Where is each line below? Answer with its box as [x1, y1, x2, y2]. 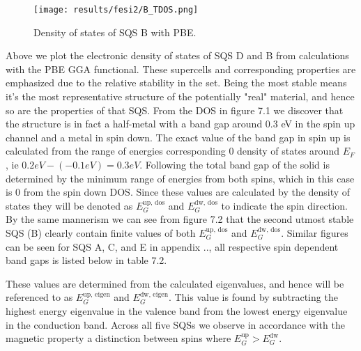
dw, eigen [139, 290, 169, 298]
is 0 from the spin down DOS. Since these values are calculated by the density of [6, 185, 351, 199]
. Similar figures [281, 225, 348, 240]
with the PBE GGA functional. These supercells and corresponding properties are [6, 61, 356, 76]
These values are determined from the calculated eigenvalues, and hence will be [6, 276, 344, 290]
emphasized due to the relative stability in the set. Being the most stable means [6, 75, 347, 90]
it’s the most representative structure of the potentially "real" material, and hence [6, 89, 355, 104]
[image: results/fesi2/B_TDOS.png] [33, 5, 199, 15]
